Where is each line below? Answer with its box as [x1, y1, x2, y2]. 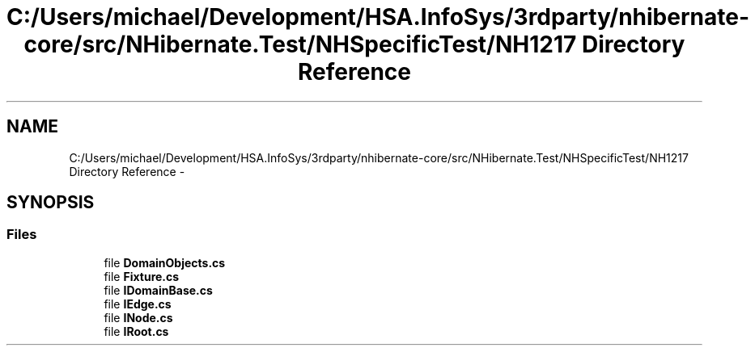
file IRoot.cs [104, 324, 169, 338]
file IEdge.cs [104, 296, 172, 311]
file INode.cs [104, 310, 173, 325]
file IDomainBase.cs [104, 283, 213, 297]
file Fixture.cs [104, 269, 180, 283]
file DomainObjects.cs [104, 255, 226, 270]
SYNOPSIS [6, 192, 95, 213]
